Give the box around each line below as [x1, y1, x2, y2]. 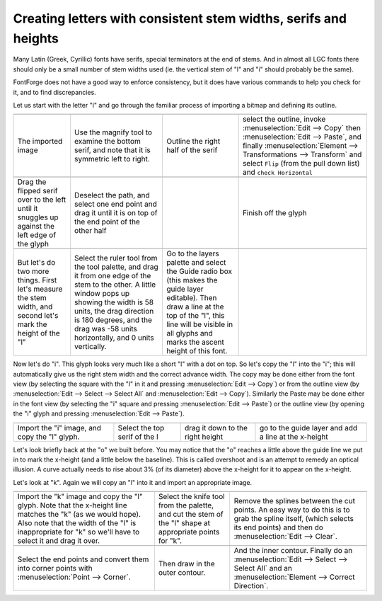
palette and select [166, 258, 226, 268]
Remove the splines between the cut [233, 496, 355, 506]
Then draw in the [158, 559, 215, 569]
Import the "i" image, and [17, 423, 102, 433]
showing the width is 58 [74, 297, 154, 307]
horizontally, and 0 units [74, 333, 155, 343]
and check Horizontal [242, 167, 313, 177]
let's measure [17, 284, 63, 294]
